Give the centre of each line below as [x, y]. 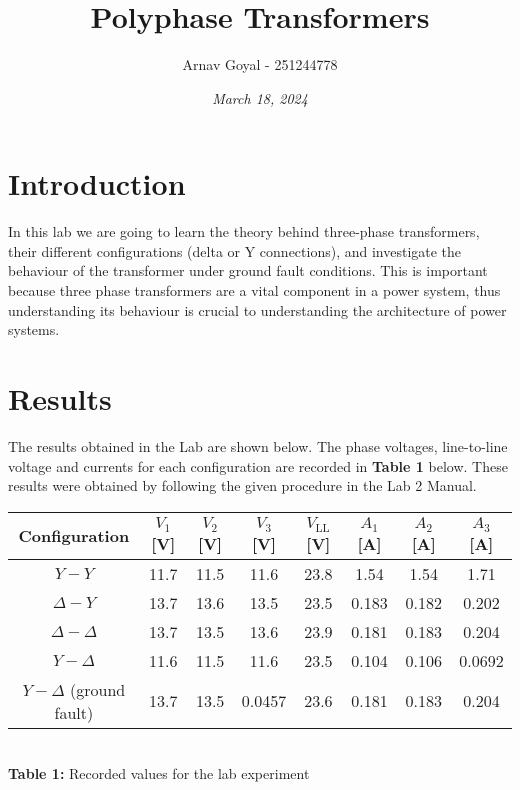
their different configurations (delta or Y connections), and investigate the [235, 250]
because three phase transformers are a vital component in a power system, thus [254, 290]
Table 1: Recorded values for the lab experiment [159, 773]
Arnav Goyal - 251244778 [260, 64]
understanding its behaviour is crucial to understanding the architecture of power [257, 309]
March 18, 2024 [260, 97]
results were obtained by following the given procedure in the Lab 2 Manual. [242, 485]
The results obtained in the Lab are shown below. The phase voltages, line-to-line [258, 445]
